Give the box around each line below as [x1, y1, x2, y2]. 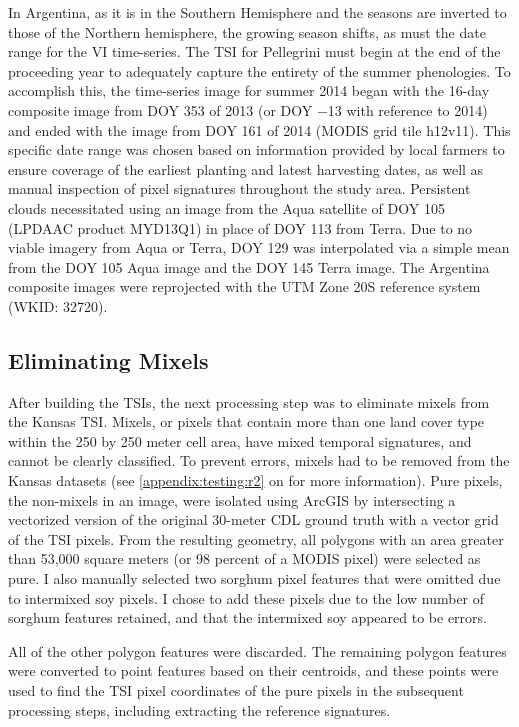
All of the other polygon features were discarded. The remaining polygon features [8, 640, 507, 661]
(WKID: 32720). [8, 295, 108, 316]
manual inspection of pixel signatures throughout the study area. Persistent [8, 178, 471, 199]
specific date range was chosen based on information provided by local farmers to [8, 139, 505, 160]
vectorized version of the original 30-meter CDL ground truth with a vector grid [8, 509, 499, 530]
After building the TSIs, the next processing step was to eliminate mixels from [8, 391, 490, 412]
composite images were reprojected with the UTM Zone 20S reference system [8, 276, 481, 297]
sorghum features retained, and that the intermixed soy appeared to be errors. [8, 607, 487, 628]
